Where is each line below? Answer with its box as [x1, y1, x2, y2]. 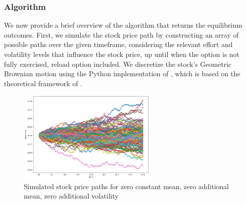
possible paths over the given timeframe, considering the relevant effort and [4, 39, 233, 50]
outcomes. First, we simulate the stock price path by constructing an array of [4, 29, 239, 40]
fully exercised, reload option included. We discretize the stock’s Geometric [4, 58, 232, 69]
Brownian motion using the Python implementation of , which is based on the [4, 68, 241, 79]
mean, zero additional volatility [24, 191, 119, 201]
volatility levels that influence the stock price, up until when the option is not [4, 49, 240, 59]
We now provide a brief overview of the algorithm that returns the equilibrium [4, 20, 243, 30]
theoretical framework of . [4, 78, 83, 88]
